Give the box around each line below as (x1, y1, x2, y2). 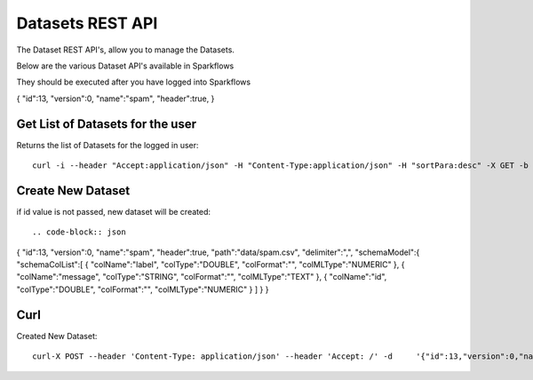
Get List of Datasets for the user (16, 116, 197, 131)
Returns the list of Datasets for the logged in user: (16, 139, 199, 150)
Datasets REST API (16, 13, 158, 33)
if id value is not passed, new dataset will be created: (16, 206, 211, 217)
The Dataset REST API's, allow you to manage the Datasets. (16, 44, 235, 55)
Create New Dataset (16, 183, 131, 198)
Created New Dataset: (16, 330, 98, 341)
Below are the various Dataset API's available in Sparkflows (16, 60, 235, 71)
